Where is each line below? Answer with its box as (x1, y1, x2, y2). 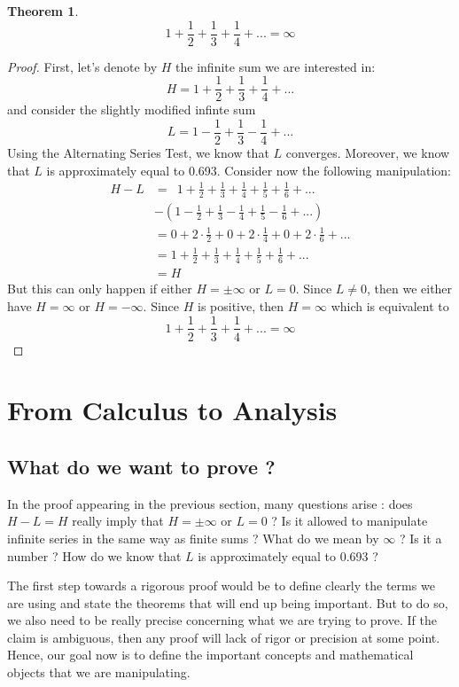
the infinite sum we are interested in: (175, 57, 376, 75)
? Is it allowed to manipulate (271, 511, 428, 530)
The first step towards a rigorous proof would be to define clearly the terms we (7, 576, 435, 595)
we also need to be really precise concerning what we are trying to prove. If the (7, 611, 437, 629)
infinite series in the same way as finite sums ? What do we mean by (7, 528, 379, 547)
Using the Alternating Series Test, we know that (7, 143, 269, 161)
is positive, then (198, 296, 284, 315)
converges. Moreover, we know (285, 143, 450, 161)
